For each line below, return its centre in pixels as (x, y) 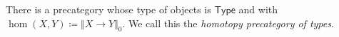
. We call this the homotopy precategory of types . (228, 23)
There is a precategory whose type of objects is (108, 9)
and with (258, 9)
